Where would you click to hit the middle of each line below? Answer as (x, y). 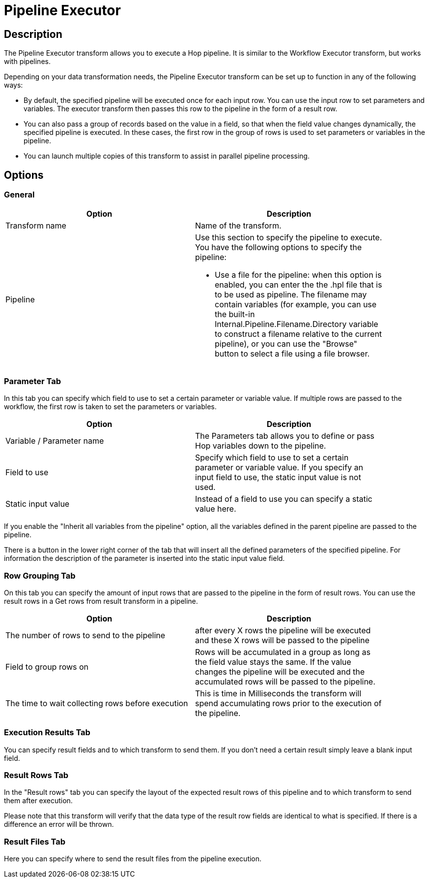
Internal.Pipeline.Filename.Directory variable (297, 324)
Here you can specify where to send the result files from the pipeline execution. (133, 859)
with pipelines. (27, 62)
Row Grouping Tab (40, 575)
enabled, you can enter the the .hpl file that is (299, 285)
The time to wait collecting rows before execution (97, 703)
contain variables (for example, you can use (296, 305)
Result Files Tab (35, 841)
